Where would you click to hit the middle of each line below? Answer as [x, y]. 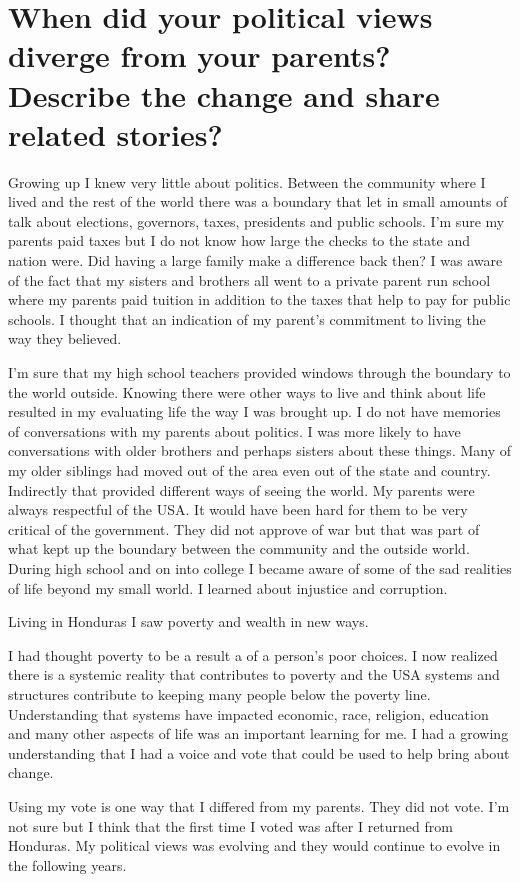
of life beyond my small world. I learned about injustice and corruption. [228, 587]
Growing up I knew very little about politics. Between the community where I [247, 181]
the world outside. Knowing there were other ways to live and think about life [247, 391]
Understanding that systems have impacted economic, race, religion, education [248, 713]
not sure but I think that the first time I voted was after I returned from [230, 825]
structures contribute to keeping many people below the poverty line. [219, 693]
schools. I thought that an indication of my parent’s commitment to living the [247, 318]
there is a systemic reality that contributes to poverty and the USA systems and [254, 674]
